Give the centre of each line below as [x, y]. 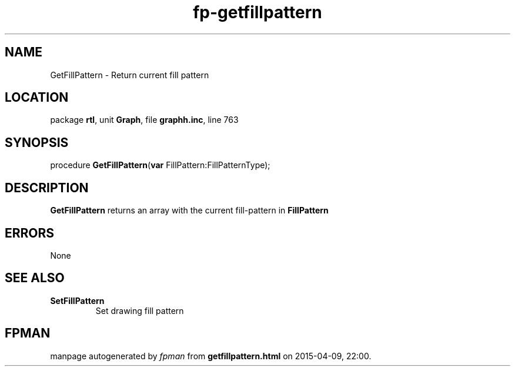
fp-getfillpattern [257, 12]
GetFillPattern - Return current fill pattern [130, 75]
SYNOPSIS [37, 142]
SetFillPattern [77, 300]
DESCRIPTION [47, 188]
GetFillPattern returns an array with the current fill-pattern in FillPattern [189, 210]
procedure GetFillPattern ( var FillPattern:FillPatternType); [160, 165]
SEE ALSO [35, 278]
